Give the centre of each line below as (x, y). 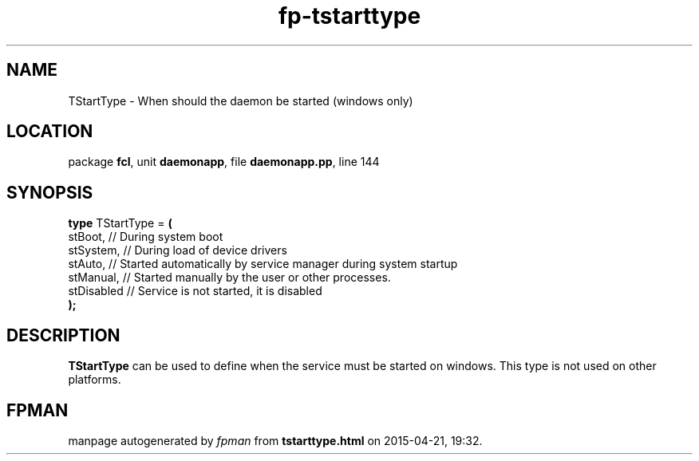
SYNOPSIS (50, 192)
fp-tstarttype (349, 16)
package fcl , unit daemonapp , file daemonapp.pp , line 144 (224, 162)
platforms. (95, 380)
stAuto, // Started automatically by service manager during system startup (263, 264)
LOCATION (50, 132)
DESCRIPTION (63, 335)
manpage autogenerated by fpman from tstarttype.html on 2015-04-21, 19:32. (275, 440)
